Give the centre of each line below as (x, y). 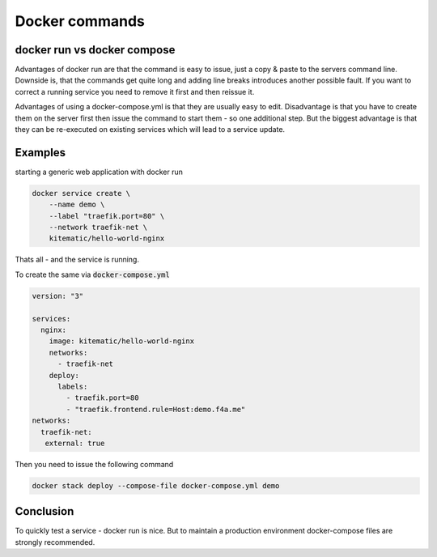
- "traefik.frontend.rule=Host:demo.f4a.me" (156, 409)
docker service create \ (81, 193)
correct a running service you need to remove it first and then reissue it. (135, 91)
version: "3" (58, 296)
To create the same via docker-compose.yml (92, 274)
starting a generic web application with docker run (99, 172)
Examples (40, 153)
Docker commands (80, 21)
